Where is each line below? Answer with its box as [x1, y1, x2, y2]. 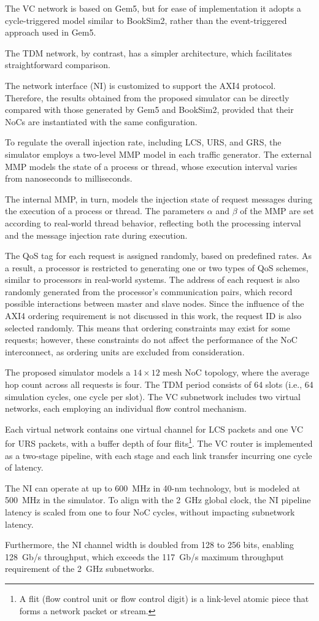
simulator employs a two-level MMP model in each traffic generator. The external [5, 147, 312, 160]
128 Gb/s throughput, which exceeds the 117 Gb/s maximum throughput [5, 550, 284, 563]
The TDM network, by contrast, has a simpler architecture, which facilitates [5, 46, 292, 59]
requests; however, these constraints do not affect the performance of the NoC [5, 333, 298, 346]
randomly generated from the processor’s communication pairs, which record [5, 285, 293, 298]
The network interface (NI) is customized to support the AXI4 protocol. [5, 79, 276, 91]
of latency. [5, 461, 44, 474]
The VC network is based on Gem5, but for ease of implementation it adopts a [5, 2, 301, 14]
